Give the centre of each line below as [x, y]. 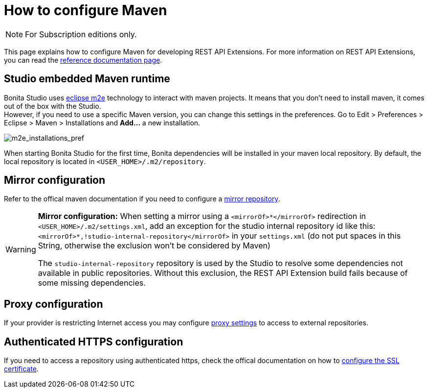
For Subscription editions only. [81, 34]
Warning [21, 250]
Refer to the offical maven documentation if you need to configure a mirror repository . [142, 199]
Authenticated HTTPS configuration [94, 342]
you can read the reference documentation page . [83, 60]
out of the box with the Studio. [53, 106]
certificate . [21, 369]
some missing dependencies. [92, 283]
